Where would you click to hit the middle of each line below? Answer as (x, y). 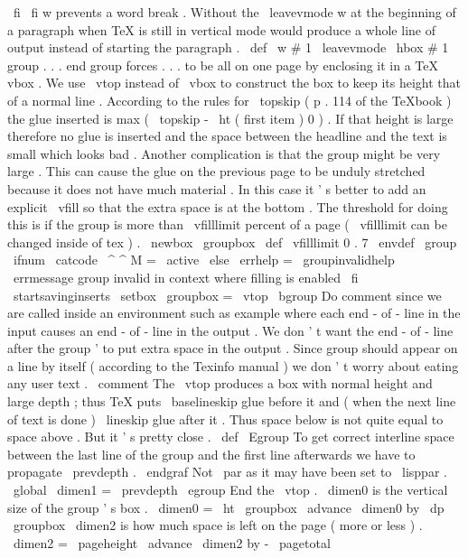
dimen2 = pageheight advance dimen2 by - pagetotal (172, 542)
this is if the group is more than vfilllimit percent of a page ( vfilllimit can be (227, 224)
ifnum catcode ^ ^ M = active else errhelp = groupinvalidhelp (204, 260)
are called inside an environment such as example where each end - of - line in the (234, 313)
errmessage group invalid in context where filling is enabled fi (186, 277)
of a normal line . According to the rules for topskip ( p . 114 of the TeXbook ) (229, 100)
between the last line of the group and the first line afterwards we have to (211, 454)
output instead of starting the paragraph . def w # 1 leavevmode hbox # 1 (228, 47)
